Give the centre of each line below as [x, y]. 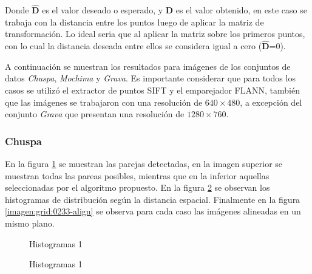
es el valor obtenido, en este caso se [241, 10]
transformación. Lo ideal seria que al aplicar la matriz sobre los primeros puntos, [155, 34]
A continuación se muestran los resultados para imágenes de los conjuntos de [148, 66]
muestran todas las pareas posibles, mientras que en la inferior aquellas [137, 175]
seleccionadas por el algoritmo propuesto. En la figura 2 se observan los [137, 187]
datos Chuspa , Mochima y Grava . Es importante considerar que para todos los [150, 78]
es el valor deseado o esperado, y [103, 10]
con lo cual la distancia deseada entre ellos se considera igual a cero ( [134, 46]
